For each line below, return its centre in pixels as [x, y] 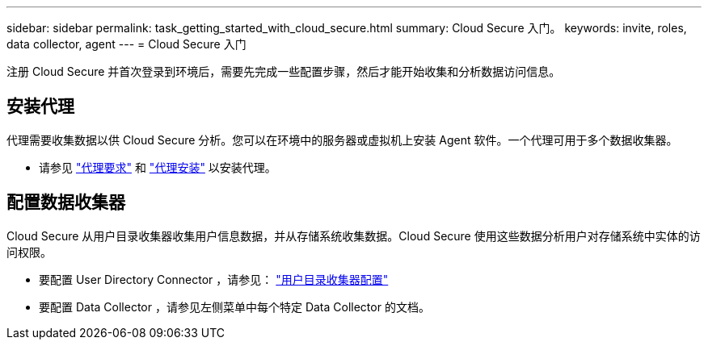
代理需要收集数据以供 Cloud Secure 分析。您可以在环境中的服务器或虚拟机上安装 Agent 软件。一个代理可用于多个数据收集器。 [342, 140]
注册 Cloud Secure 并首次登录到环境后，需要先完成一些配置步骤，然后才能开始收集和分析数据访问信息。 [284, 71]
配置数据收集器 [66, 202]
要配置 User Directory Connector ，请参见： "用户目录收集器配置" [214, 279]
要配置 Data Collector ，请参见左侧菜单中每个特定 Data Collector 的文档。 [234, 306]
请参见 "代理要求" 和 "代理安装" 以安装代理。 [158, 167]
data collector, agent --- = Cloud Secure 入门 [126, 44]
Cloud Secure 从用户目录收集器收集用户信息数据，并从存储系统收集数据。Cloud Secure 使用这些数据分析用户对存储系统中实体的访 [354, 236]
